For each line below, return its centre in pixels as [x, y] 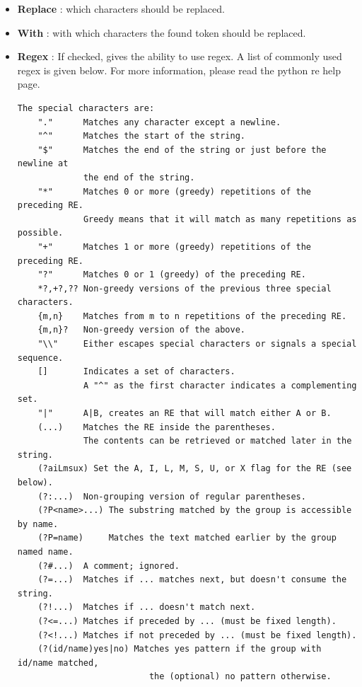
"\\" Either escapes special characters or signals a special [197, 344]
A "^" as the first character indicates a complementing [220, 385]
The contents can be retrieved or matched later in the [217, 441]
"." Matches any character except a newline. [159, 122]
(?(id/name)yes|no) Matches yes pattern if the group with [180, 649]
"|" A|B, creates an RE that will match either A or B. [185, 414]
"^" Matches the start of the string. [141, 136]
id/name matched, [58, 663]
